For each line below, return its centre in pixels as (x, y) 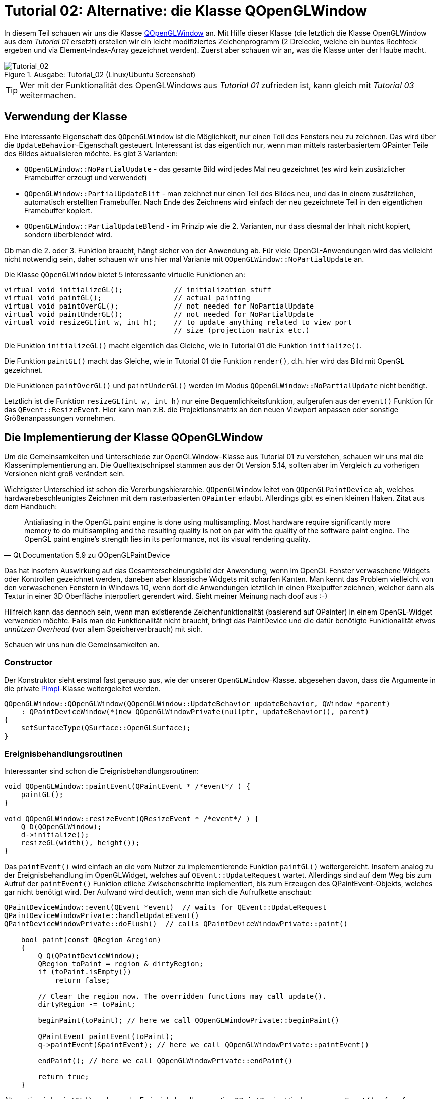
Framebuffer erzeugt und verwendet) (86, 177)
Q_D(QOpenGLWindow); (61, 827)
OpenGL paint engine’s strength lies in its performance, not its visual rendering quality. (167, 539)
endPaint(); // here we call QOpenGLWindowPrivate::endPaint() (165, 1060)
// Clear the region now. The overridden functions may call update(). (182, 996)
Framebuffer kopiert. (58, 210)
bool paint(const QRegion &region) (91, 939)
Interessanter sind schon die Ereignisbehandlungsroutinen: (102, 771)
